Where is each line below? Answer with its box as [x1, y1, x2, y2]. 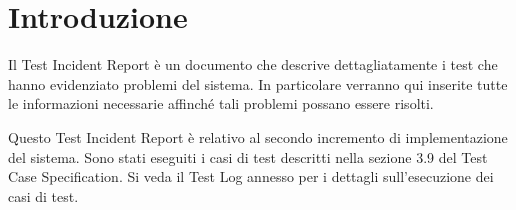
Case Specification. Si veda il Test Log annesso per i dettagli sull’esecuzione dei [8, 166, 494, 187]
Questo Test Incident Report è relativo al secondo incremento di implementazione [8, 126, 508, 147]
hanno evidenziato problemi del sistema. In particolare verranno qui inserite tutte [8, 73, 508, 94]
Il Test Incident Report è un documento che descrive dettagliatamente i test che [8, 54, 498, 75]
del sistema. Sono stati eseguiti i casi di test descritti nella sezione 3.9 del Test [8, 146, 488, 167]
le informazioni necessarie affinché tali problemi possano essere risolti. [8, 93, 434, 114]
